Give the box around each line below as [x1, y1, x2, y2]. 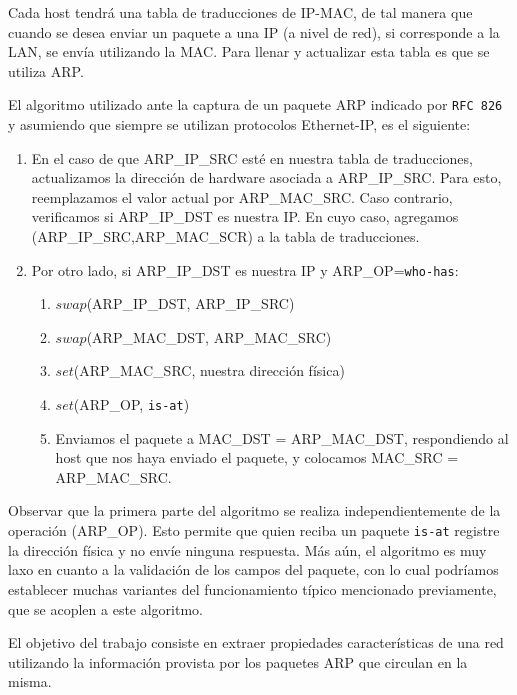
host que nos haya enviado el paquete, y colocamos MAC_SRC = [55, 447, 459, 468]
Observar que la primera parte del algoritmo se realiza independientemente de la [8, 500, 501, 521]
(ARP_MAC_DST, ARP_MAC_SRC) [86, 326, 332, 347]
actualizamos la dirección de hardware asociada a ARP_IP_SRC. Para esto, [31, 167, 502, 188]
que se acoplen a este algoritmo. [8, 598, 203, 619]
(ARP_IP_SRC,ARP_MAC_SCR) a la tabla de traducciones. [31, 226, 420, 246]
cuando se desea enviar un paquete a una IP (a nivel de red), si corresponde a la [8, 21, 500, 42]
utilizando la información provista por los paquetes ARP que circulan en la [8, 651, 468, 672]
